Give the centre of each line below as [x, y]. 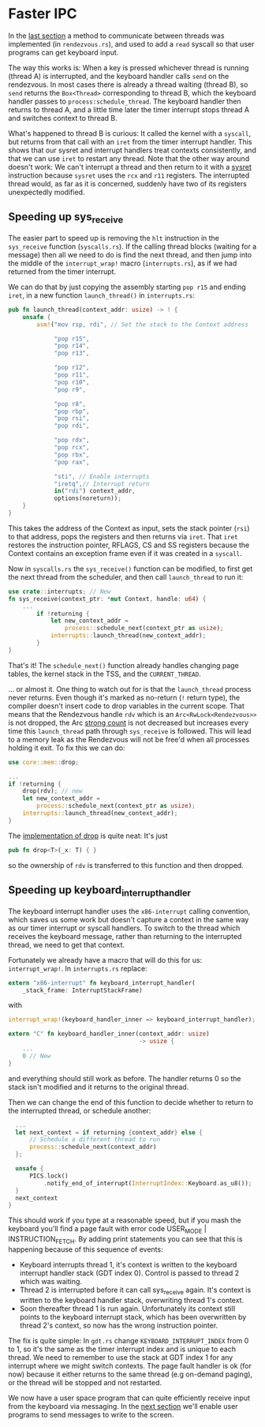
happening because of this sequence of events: [86, 1249]
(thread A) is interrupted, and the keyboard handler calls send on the [119, 76]
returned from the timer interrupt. [62, 271]
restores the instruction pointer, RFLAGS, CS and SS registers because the [129, 545]
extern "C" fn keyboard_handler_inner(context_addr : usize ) [109, 1034]
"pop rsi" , [72, 419]
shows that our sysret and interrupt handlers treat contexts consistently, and [132, 150]
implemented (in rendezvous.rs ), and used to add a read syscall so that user [131, 43]
